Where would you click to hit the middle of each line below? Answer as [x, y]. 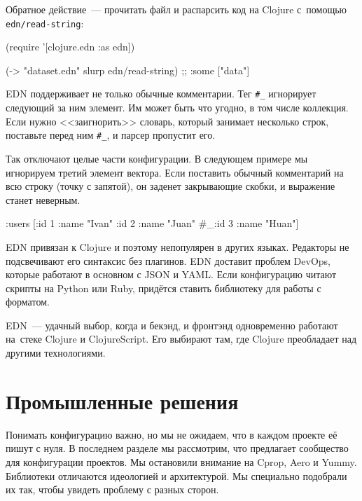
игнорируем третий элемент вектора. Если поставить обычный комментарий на [175, 172]
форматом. [28, 302]
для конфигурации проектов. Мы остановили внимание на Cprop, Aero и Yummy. [181, 461]
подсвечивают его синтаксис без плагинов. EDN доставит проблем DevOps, [168, 260]
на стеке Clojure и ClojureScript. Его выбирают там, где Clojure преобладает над [181, 339]
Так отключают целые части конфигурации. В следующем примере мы [157, 158]
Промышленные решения [122, 400]
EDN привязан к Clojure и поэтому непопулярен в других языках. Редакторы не [177, 246]
